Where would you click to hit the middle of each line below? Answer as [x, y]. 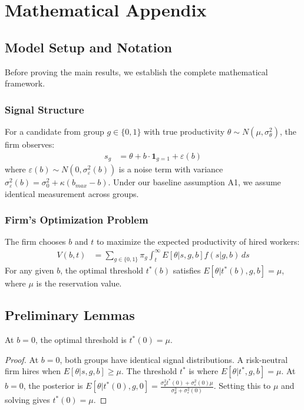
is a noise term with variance [171, 169]
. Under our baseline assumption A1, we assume [194, 182]
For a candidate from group [54, 131]
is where [204, 371]
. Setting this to [242, 386]
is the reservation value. [79, 283]
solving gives [27, 400]
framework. [25, 83]
